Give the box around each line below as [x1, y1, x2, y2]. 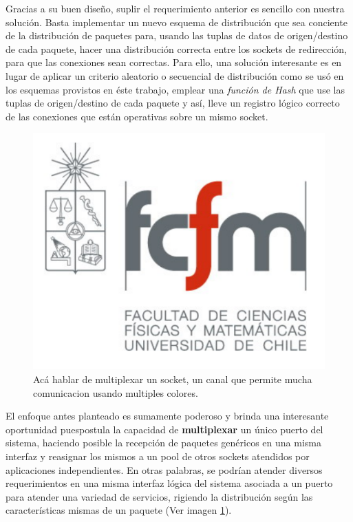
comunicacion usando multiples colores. [33, 385, 198, 400]
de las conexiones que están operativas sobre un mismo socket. [6, 109, 268, 123]
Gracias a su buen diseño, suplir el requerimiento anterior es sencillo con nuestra [6, 1, 345, 15]
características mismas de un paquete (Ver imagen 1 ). [6, 503, 232, 517]
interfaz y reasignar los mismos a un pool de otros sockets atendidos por [6, 448, 310, 463]
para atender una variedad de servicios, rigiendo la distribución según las [6, 489, 313, 503]
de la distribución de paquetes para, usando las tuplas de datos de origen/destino [6, 28, 348, 43]
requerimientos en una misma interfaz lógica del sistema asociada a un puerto [6, 476, 333, 490]
